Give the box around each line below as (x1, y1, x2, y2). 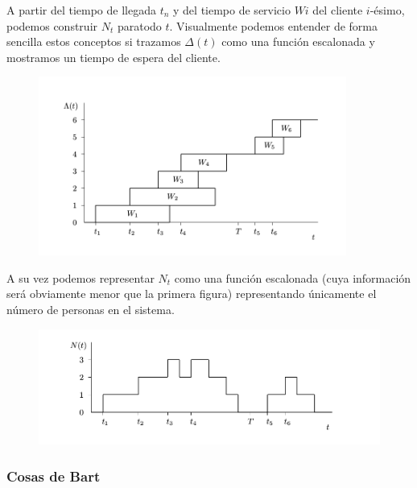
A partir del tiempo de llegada (6, 2, 156, 18)
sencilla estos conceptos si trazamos (6, 33, 181, 50)
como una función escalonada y (221, 33, 375, 50)
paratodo (117, 17, 162, 34)
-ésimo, (370, 2, 405, 18)
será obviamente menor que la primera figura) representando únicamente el (6, 285, 377, 302)
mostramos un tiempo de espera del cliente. (6, 48, 221, 65)
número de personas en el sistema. (6, 301, 175, 318)
